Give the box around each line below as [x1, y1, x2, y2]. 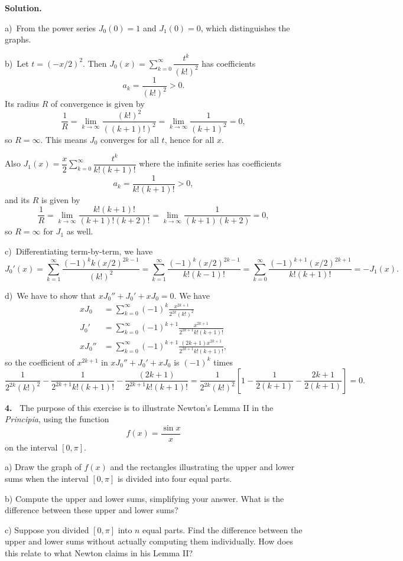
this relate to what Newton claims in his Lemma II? [5, 546, 193, 559]
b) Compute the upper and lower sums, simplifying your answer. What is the [5, 492, 284, 504]
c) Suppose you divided [5, 523, 89, 536]
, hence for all [164, 133, 214, 145]
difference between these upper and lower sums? [5, 504, 178, 516]
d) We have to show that [5, 289, 96, 301]
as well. [66, 225, 93, 237]
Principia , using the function [5, 413, 109, 425]
